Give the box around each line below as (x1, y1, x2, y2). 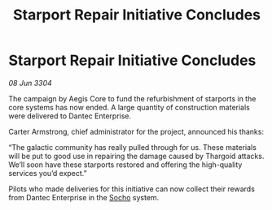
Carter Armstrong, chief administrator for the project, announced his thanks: (8, 126, 265, 136)
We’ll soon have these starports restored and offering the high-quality (8, 160, 243, 169)
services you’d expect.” (8, 168, 87, 178)
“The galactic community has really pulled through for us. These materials (8, 142, 257, 152)
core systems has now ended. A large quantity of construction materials (8, 102, 250, 112)
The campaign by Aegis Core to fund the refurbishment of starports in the (8, 93, 257, 103)
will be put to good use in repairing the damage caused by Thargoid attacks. (8, 151, 265, 161)
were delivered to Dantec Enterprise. (8, 111, 132, 121)
